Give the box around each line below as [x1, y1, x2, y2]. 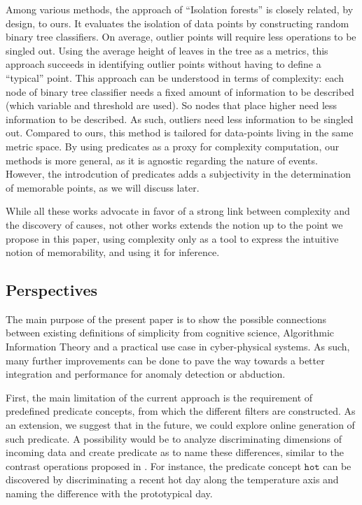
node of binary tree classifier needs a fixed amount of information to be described [6, 84, 354, 99]
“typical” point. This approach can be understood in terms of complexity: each [6, 70, 344, 85]
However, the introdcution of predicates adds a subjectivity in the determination [6, 166, 351, 181]
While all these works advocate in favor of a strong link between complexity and [6, 204, 350, 218]
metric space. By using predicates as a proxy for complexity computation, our [6, 138, 340, 153]
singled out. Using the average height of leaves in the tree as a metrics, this [6, 43, 328, 57]
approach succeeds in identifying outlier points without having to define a [6, 57, 321, 71]
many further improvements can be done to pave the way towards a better [6, 353, 325, 367]
